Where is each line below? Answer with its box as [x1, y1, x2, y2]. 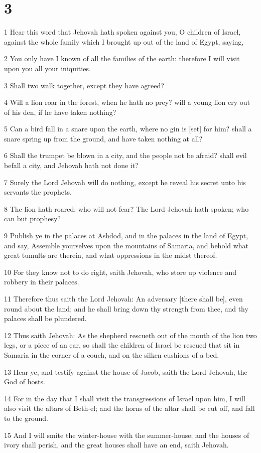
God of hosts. [4, 376, 45, 387]
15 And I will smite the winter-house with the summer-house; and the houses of [4, 429, 249, 440]
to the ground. [4, 412, 48, 423]
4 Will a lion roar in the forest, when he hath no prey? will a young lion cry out [4, 97, 250, 107]
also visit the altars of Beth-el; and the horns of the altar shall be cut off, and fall [4, 403, 255, 413]
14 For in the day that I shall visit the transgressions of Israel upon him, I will [4, 393, 245, 403]
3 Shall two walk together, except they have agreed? [4, 80, 164, 90]
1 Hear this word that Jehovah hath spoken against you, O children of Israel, [4, 27, 241, 37]
